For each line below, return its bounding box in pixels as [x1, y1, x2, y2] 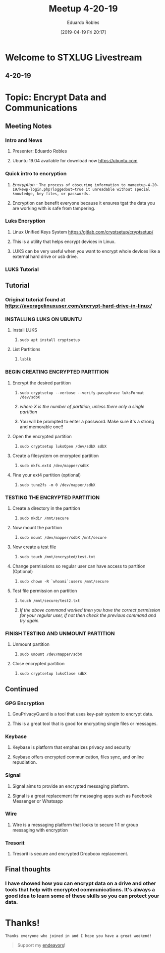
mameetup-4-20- [127, 182, 160, 187]
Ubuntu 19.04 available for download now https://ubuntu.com [12, 158, 138, 164]
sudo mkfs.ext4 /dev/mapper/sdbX [19, 463, 89, 468]
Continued [5, 685, 39, 693]
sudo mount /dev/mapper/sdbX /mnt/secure [19, 535, 107, 540]
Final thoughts [5, 865, 51, 874]
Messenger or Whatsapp [12, 798, 63, 804]
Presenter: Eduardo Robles [12, 148, 67, 154]
